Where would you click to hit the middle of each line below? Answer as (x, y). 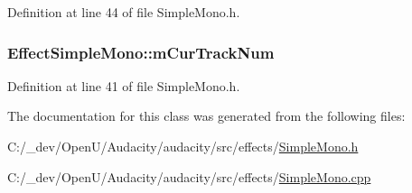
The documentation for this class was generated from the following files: (206, 116)
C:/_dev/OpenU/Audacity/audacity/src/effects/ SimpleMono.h (183, 146)
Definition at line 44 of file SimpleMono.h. (124, 12)
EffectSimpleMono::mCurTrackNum (141, 52)
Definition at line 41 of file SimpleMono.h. (124, 85)
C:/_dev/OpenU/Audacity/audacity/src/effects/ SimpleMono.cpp (189, 176)
